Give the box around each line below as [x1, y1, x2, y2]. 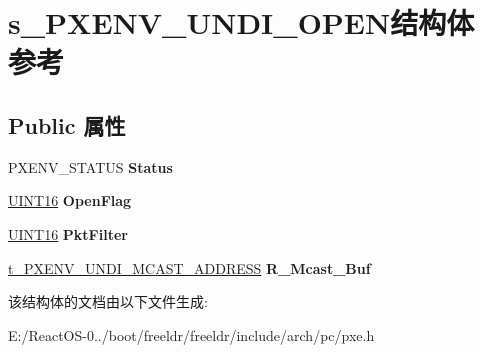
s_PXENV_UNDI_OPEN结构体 [8, 2, 475, 43]
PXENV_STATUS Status [8, 156, 173, 177]
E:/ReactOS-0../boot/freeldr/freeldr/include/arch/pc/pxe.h [8, 324, 375, 345]
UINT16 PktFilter [8, 223, 128, 244]
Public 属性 [8, 109, 126, 140]
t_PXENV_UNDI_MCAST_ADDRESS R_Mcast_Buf [8, 257, 371, 278]
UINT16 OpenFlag [8, 190, 132, 211]
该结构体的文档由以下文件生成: [8, 291, 208, 312]
